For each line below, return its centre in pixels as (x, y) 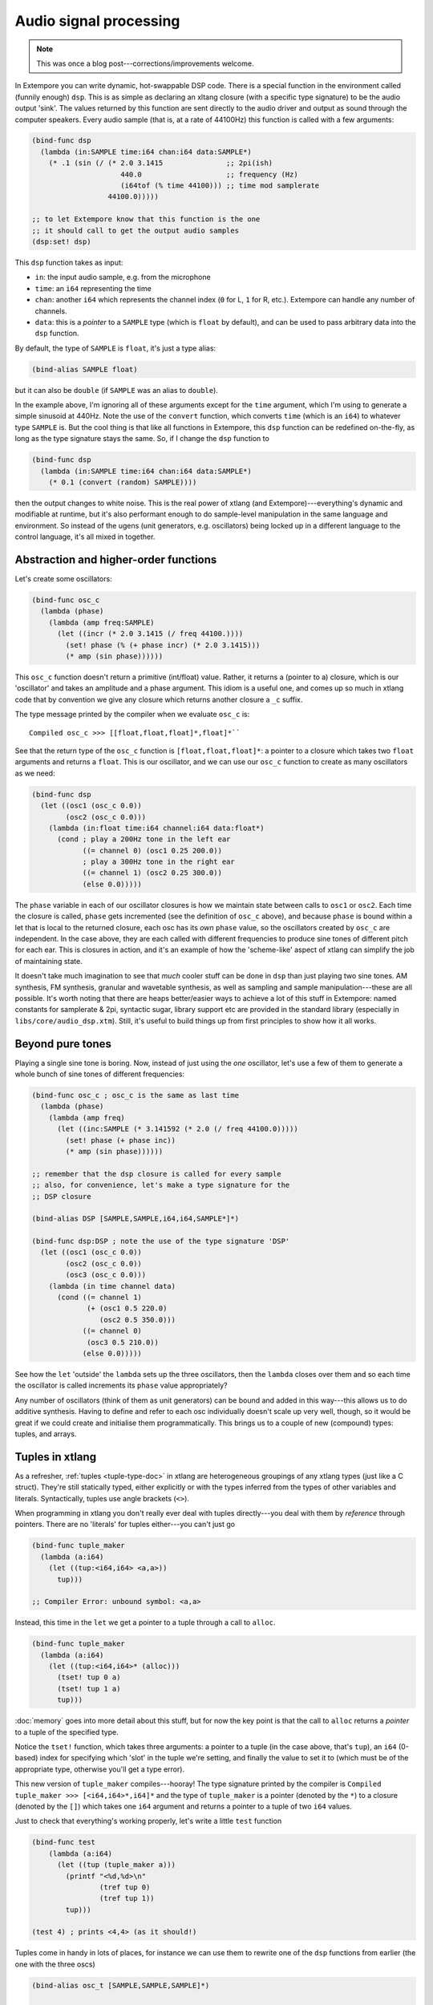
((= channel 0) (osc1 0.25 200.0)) (152, 851)
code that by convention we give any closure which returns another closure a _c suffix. (159, 699)
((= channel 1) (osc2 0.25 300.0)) (152, 873)
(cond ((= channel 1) (99, 1298)
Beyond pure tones (63, 1044)
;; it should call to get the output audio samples (136, 230)
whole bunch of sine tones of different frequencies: (99, 1074)
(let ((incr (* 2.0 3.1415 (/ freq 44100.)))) (150, 634)
